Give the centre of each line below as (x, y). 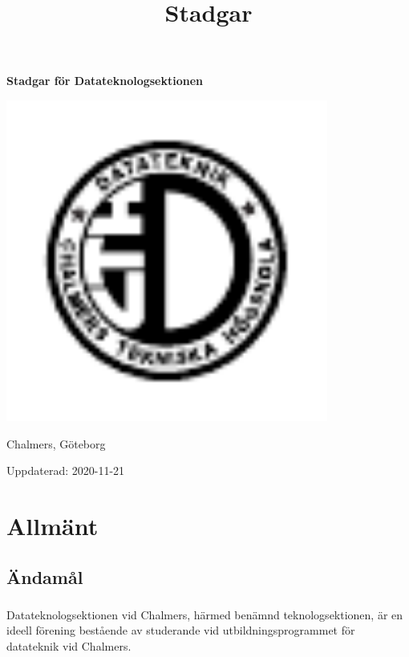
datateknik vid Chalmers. (69, 646)
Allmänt (53, 525)
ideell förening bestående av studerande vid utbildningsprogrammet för (181, 630)
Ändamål (45, 576)
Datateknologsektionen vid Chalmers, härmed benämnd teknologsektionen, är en (205, 614)
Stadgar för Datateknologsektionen (105, 81)
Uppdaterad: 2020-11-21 (66, 470)
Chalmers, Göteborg (56, 443)
